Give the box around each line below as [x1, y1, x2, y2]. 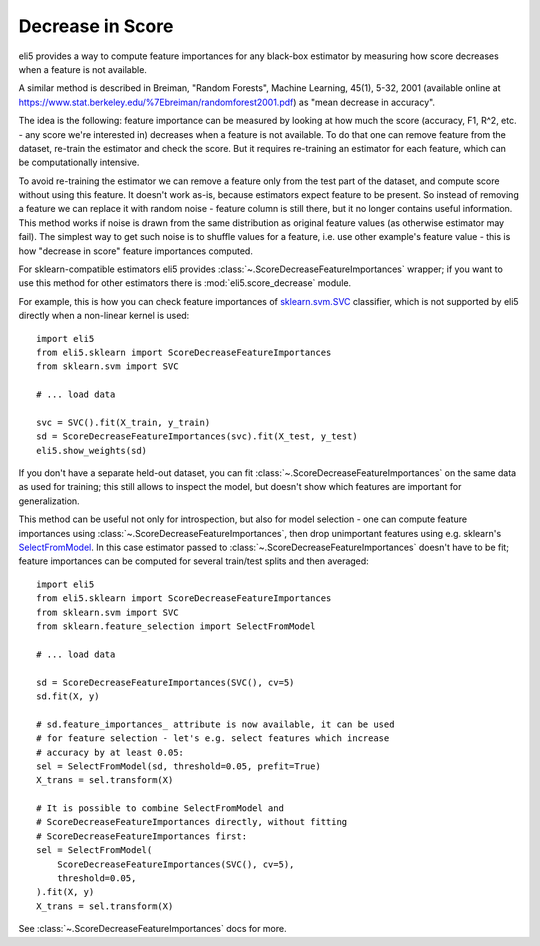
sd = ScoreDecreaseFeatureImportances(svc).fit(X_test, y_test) [36, 431, 359, 442]
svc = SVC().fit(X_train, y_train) [36, 416, 211, 428]
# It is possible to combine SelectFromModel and [36, 803, 285, 814]
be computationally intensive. [18, 156, 140, 169]
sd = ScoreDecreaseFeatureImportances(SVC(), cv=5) [36, 676, 295, 688]
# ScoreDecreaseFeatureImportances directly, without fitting [36, 816, 348, 828]
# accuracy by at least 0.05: [36, 746, 185, 758]
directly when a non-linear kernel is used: [18, 310, 190, 322]
